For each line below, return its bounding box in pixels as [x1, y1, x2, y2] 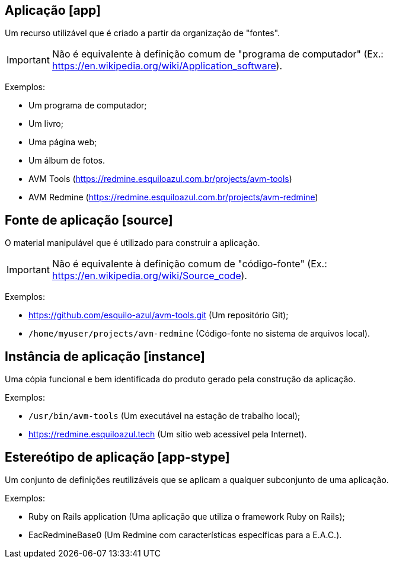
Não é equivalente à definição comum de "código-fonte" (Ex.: [52, 258, 327, 270]
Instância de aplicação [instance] [5, 348, 205, 364]
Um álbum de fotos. [28, 155, 106, 166]
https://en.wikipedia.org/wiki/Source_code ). [52, 270, 247, 282]
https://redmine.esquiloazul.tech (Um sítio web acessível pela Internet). [28, 429, 307, 440]
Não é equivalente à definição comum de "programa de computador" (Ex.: [52, 48, 384, 60]
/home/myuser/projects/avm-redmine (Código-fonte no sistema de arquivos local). [28, 328, 370, 339]
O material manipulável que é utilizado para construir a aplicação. [5, 238, 260, 248]
